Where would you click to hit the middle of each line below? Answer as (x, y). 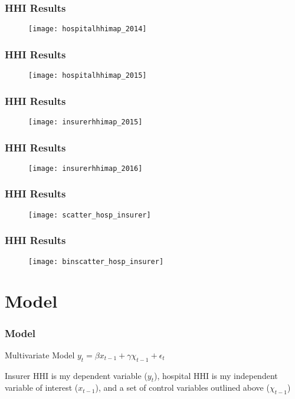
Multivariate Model (40, 355)
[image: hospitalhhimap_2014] (88, 29)
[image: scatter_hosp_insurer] (90, 215)
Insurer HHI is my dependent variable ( (76, 375)
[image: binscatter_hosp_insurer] (96, 261)
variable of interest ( (42, 388)
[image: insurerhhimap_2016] (86, 168)
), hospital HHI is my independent (216, 375)
